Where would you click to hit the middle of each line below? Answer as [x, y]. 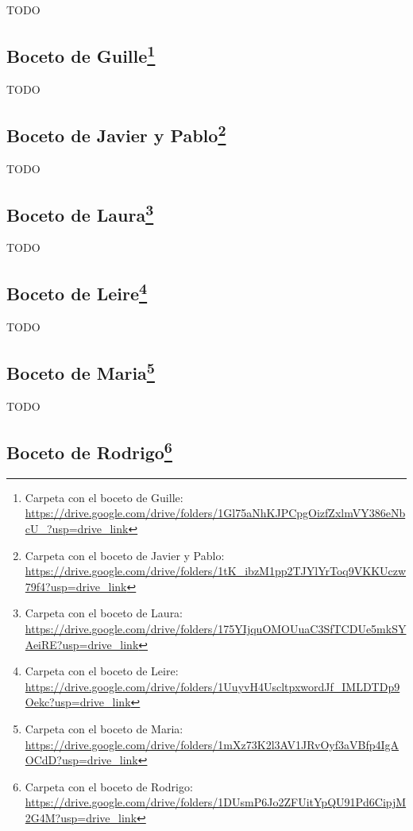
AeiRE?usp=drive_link [82, 644]
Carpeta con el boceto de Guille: [104, 497]
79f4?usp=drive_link [76, 586]
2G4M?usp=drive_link [81, 817]
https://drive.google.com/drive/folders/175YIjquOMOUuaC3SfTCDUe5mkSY [216, 628]
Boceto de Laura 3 [80, 213]
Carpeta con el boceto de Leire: [102, 671]
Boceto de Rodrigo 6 [89, 450]
